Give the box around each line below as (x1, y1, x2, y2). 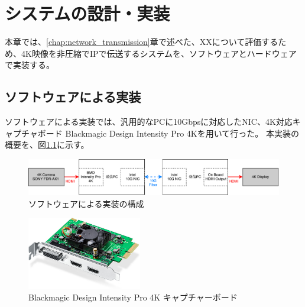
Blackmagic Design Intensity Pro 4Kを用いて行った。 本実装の (65, 127, 299, 139)
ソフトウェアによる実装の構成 (28, 197, 144, 209)
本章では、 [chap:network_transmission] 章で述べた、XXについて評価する (5, 35, 278, 48)
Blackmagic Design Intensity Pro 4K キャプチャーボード (28, 291, 238, 303)
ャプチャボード (5, 127, 63, 139)
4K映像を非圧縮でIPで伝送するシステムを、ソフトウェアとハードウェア (21, 47, 297, 59)
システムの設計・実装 (5, 1, 170, 25)
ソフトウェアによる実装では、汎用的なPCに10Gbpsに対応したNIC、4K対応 (5, 115, 293, 128)
